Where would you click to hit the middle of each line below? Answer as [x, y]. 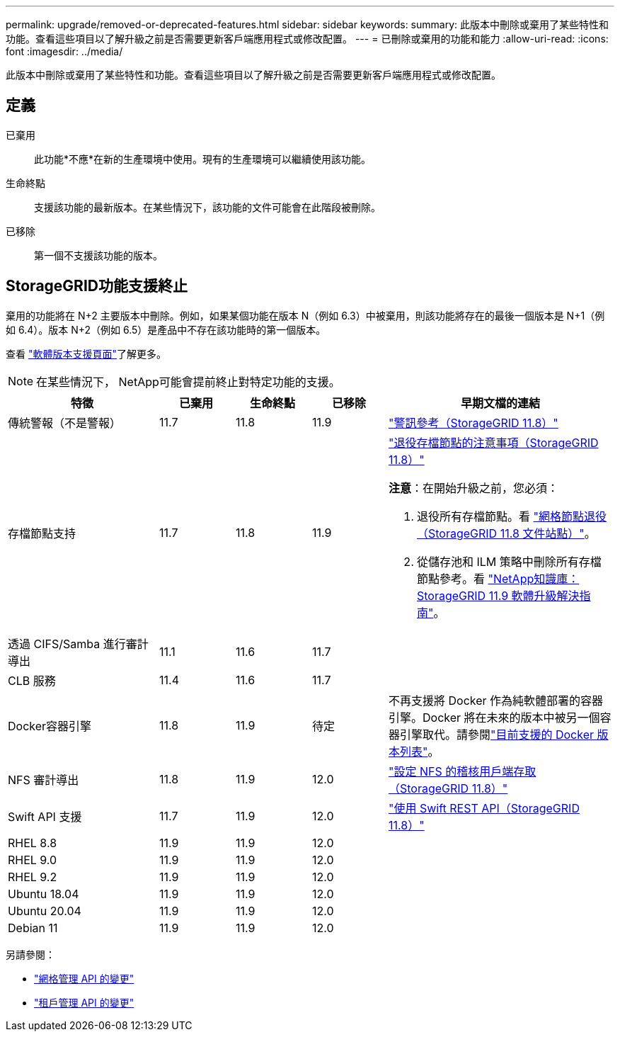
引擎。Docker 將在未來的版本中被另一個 [494, 717]
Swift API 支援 [45, 816]
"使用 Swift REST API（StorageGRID [484, 808]
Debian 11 [33, 928]
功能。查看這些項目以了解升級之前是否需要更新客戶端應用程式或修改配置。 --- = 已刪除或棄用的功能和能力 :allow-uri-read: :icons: [307, 39]
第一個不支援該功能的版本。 [98, 255]
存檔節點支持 [42, 533]
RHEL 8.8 [33, 843]
